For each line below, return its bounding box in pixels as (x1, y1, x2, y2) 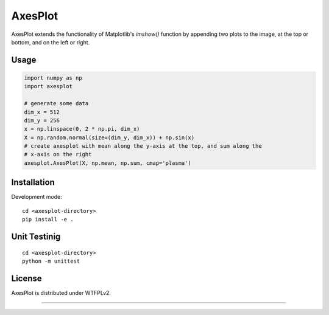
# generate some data (24, 100, 89, 107)
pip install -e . (22, 216, 74, 223)
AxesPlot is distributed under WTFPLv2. (11, 289, 111, 296)
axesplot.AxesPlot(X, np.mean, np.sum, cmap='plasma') (24, 159, 191, 167)
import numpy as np (24, 74, 82, 81)
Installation (11, 177, 55, 188)
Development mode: (11, 193, 62, 201)
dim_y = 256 (24, 117, 60, 124)
